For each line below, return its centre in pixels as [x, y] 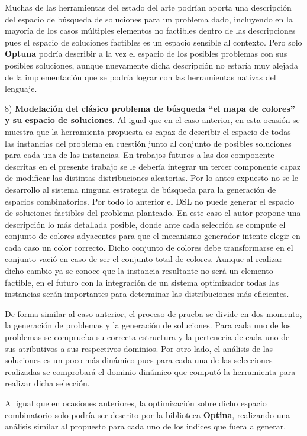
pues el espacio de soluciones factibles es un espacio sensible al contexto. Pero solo [153, 42]
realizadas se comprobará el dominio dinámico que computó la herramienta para [150, 371]
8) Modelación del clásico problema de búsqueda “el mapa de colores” [150, 108]
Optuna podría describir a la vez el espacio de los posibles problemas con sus [146, 54]
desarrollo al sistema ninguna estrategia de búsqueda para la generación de [140, 189]
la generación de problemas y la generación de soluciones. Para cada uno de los [148, 325]
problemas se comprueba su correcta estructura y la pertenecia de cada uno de [147, 337]
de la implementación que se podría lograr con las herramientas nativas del [140, 77]
